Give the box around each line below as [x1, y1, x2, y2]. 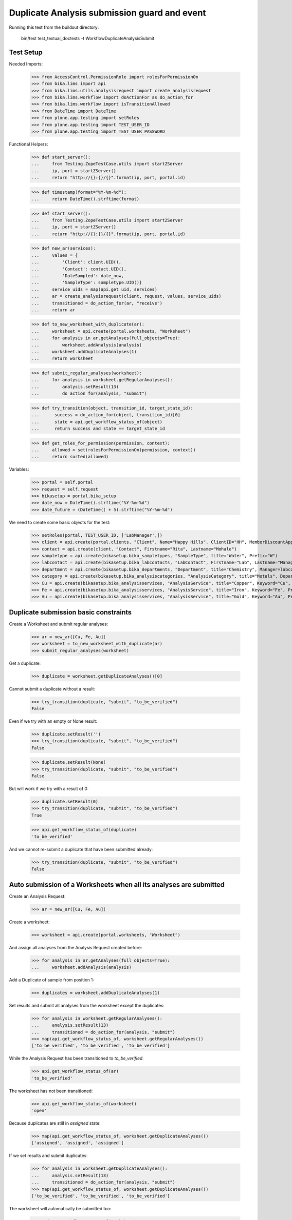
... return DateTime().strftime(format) [31, 196, 140, 202]
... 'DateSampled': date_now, [31, 273, 124, 278]
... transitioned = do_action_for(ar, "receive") [31, 300, 163, 306]
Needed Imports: [9, 61, 43, 67]
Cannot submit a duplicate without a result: [9, 686, 95, 691]
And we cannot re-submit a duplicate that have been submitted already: [9, 846, 153, 852]
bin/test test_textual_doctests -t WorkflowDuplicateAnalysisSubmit [21, 35, 155, 41]
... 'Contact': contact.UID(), [31, 266, 127, 272]
